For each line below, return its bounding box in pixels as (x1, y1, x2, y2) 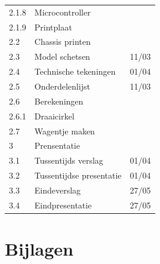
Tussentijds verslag (34, 154, 103, 167)
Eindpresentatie (34, 198, 92, 211)
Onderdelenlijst (34, 79, 90, 92)
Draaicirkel (34, 109, 75, 122)
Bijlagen (5, 237, 73, 260)
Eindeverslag (34, 183, 81, 196)
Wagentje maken (34, 124, 95, 137)
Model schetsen (34, 50, 90, 63)
